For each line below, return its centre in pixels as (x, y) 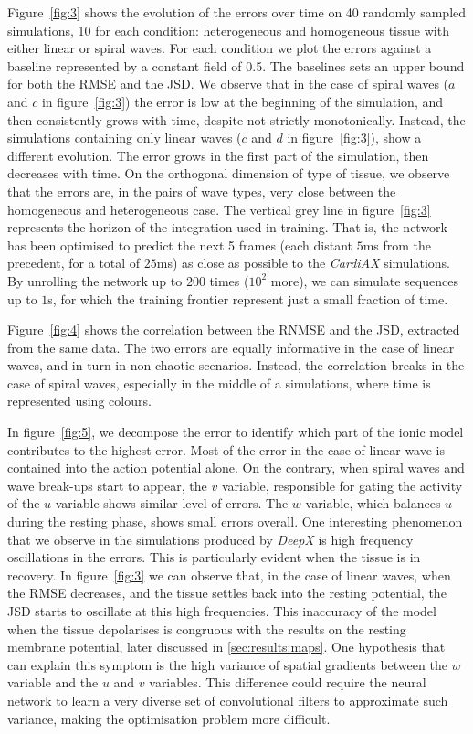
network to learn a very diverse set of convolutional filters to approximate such (228, 700)
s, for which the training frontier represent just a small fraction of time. (248, 298)
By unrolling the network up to (95, 280)
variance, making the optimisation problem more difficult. (169, 718)
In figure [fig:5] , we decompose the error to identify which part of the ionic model (236, 432)
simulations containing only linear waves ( (125, 138)
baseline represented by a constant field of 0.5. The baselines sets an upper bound (236, 65)
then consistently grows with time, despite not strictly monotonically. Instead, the (236, 119)
